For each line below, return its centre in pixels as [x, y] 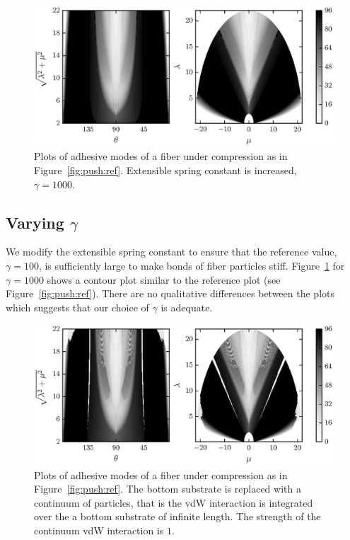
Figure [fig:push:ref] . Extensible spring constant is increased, [165, 170]
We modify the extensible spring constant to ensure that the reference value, [171, 252]
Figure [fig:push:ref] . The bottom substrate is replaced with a [168, 489]
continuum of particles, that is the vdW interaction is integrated [174, 502]
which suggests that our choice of [77, 307]
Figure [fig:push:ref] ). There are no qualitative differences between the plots [170, 293]
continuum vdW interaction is [99, 530]
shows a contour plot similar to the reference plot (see [164, 279]
